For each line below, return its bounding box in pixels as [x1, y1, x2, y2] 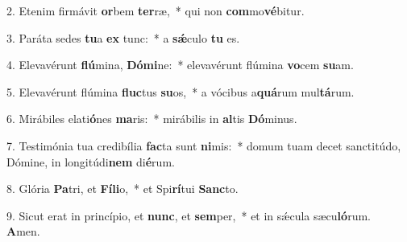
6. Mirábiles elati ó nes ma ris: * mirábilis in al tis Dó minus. [6, 110, 297, 127]
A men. [6, 223, 40, 240]
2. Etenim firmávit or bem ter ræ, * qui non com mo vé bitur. [6, 2, 305, 18]
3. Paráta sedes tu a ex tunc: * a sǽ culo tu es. [6, 29, 240, 46]
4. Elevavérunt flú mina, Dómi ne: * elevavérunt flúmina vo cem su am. [6, 56, 354, 73]
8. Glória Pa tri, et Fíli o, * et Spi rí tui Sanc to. [6, 180, 239, 197]
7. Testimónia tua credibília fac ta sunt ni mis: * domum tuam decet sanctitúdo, [6, 137, 401, 154]
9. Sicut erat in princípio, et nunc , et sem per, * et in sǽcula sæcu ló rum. [6, 207, 371, 224]
